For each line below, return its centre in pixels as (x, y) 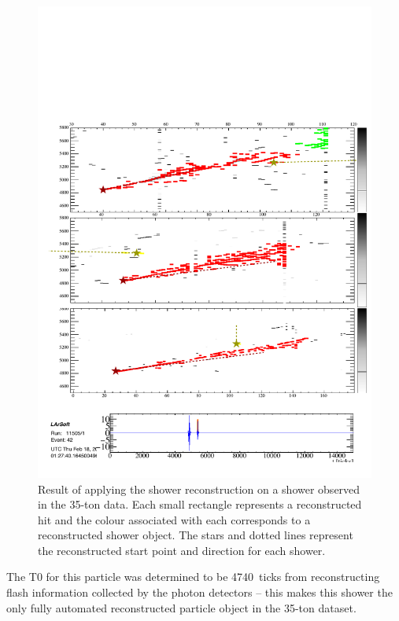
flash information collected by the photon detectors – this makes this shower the (199, 592)
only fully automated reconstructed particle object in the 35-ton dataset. (181, 607)
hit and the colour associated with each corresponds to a (174, 519)
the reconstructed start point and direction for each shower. (182, 550)
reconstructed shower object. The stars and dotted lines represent (196, 535)
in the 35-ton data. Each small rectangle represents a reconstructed (200, 504)
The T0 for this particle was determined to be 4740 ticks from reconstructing (193, 577)
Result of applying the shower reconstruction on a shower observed (199, 489)
